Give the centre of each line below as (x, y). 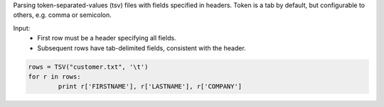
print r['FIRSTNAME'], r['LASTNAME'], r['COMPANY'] (150, 86)
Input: (22, 28)
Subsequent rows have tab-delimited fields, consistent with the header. (142, 48)
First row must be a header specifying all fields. (107, 38)
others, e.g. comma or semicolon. (62, 15)
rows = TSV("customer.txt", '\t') (88, 67)
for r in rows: (54, 77)
